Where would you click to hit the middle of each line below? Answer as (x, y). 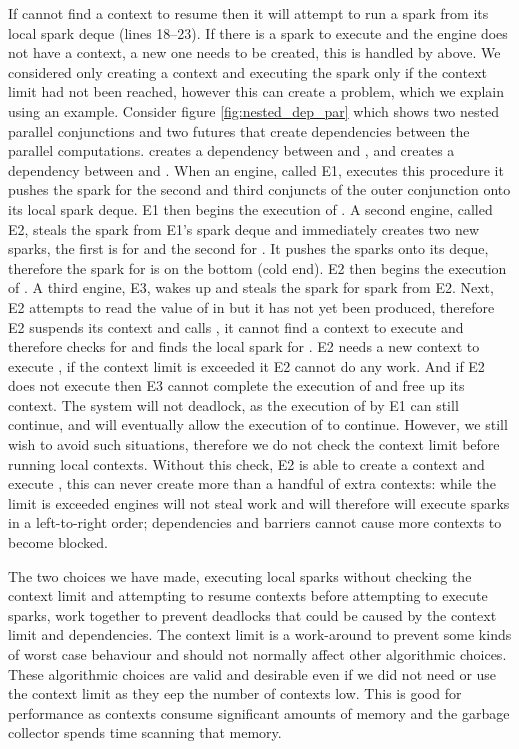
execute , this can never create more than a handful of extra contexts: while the (252, 483)
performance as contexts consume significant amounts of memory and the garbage (259, 712)
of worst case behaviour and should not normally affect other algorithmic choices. (257, 654)
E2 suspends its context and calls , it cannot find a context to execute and (236, 326)
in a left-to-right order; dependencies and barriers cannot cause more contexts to (255, 522)
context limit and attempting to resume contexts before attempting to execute (248, 595)
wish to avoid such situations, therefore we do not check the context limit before (254, 444)
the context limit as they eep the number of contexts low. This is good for (235, 693)
